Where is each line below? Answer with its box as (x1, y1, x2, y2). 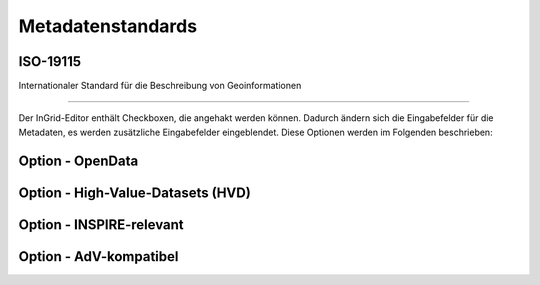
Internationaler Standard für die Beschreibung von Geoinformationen (18, 80, 302, 92)
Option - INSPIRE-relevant (18, 216, 184, 233)
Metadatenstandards (18, 15, 198, 37)
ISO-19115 (18, 53, 82, 70)
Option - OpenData (18, 152, 139, 169)
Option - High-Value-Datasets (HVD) (18, 184, 252, 201)
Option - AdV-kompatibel (18, 248, 179, 265)
